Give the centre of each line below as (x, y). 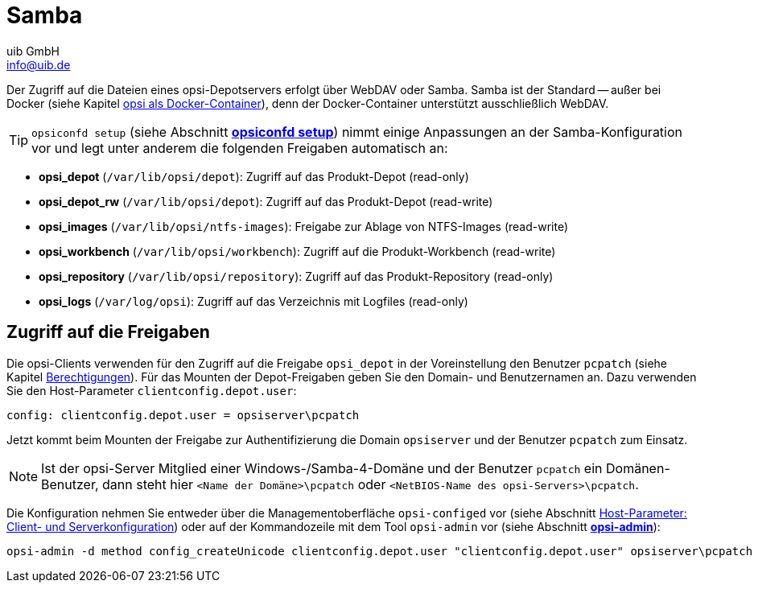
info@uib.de (39, 64)
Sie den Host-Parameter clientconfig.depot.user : (152, 390)
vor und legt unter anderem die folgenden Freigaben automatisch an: (240, 148)
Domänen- (638, 468)
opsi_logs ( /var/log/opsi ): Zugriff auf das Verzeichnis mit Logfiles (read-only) (253, 301)
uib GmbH (33, 51)
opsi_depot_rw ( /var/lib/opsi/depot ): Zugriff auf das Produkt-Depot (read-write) (266, 201)
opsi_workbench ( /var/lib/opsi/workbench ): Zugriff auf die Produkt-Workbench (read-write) (297, 251)
